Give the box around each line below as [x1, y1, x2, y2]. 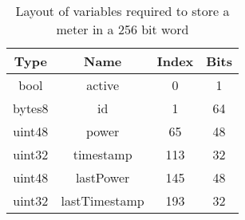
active [86, 76, 120, 94]
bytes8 [13, 99, 49, 117]
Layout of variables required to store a [15, 2, 230, 20]
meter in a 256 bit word [56, 20, 189, 38]
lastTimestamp [61, 191, 144, 210]
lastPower [75, 168, 130, 187]
